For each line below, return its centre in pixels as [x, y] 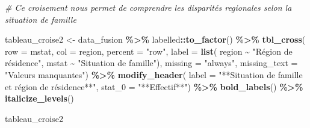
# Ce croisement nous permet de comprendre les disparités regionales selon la [148, 7]
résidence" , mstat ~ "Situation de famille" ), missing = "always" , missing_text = [151, 63]
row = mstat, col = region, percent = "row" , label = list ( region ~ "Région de [149, 51]
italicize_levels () [39, 98]
